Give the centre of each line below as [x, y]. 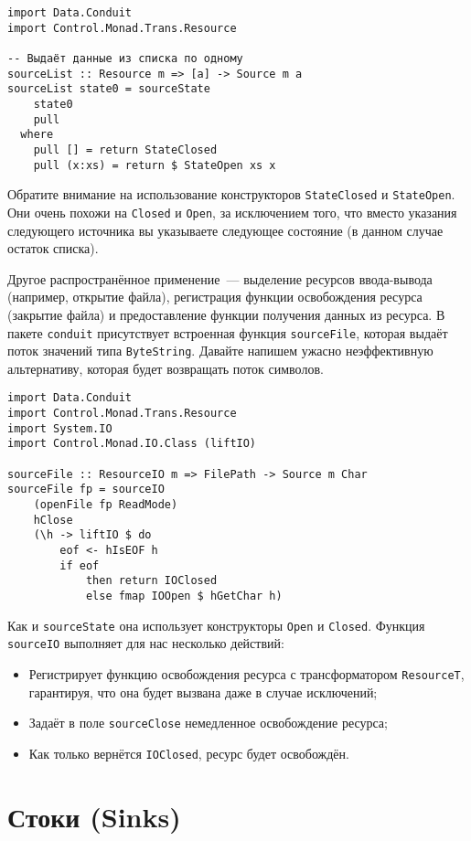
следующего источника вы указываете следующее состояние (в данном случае [225, 230]
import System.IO [60, 428]
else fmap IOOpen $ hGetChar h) [184, 596]
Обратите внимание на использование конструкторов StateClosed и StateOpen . [231, 194]
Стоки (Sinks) [94, 816]
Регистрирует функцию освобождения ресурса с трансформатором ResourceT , [246, 673]
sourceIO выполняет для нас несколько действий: [146, 643]
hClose [53, 520]
